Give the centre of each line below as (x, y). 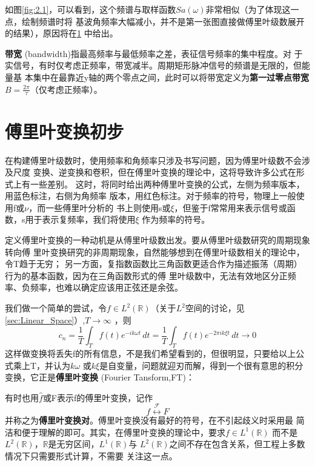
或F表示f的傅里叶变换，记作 (98, 397)
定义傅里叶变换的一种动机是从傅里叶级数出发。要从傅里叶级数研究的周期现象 (157, 240)
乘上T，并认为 (42, 365)
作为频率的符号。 (176, 219)
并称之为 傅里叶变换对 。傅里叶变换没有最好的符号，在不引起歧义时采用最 (149, 420)
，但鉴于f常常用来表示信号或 (230, 207)
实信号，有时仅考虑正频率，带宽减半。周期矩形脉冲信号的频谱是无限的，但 (153, 65)
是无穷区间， (74, 444)
